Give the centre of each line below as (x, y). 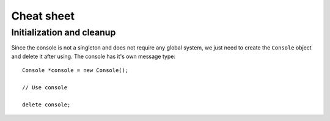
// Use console (45, 87)
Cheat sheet (43, 16)
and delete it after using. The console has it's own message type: (94, 56)
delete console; (46, 105)
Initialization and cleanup (64, 32)
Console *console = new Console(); (75, 71)
